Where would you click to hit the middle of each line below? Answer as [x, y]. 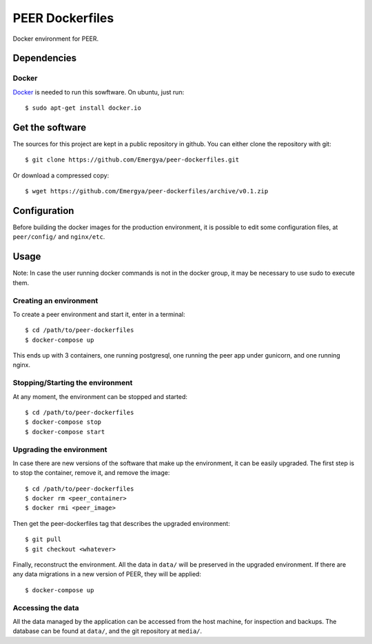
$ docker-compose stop [63, 422]
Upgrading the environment [60, 449]
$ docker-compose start [65, 432]
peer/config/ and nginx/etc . [59, 237]
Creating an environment [55, 300]
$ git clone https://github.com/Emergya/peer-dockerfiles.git [132, 160]
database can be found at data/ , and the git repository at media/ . [107, 631]
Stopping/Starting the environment [73, 383]
